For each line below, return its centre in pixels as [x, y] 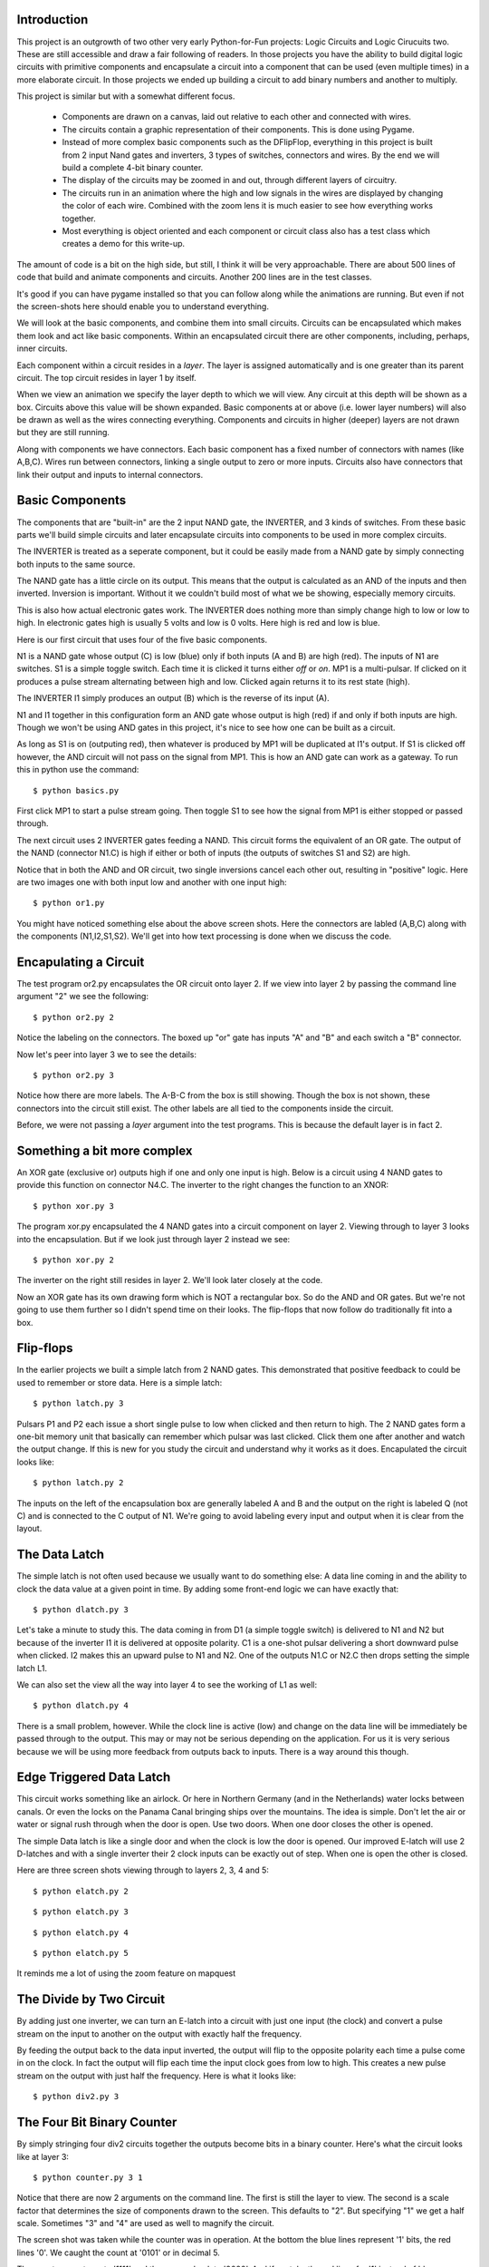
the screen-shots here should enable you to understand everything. [143, 306]
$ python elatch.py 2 [81, 1891]
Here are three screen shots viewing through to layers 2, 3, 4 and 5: [143, 1870]
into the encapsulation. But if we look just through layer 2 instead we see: [153, 1239]
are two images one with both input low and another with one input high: [152, 882]
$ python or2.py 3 [74, 1075]
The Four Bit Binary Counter [97, 2122]
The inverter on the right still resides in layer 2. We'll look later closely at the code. [170, 1280]
